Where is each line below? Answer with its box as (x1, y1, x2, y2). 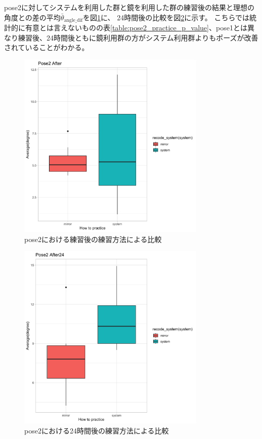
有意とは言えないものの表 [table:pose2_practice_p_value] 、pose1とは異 (25, 22, 254, 33)
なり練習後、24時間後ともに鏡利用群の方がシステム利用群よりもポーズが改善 (4, 32, 258, 43)
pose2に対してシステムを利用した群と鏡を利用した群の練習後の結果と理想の (4, 2, 255, 12)
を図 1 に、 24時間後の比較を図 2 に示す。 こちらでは (82, 12, 250, 22)
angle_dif (64, 18, 83, 23)
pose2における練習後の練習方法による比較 (24, 233, 162, 244)
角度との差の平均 (4, 12, 61, 22)
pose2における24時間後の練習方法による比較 (24, 425, 169, 435)
